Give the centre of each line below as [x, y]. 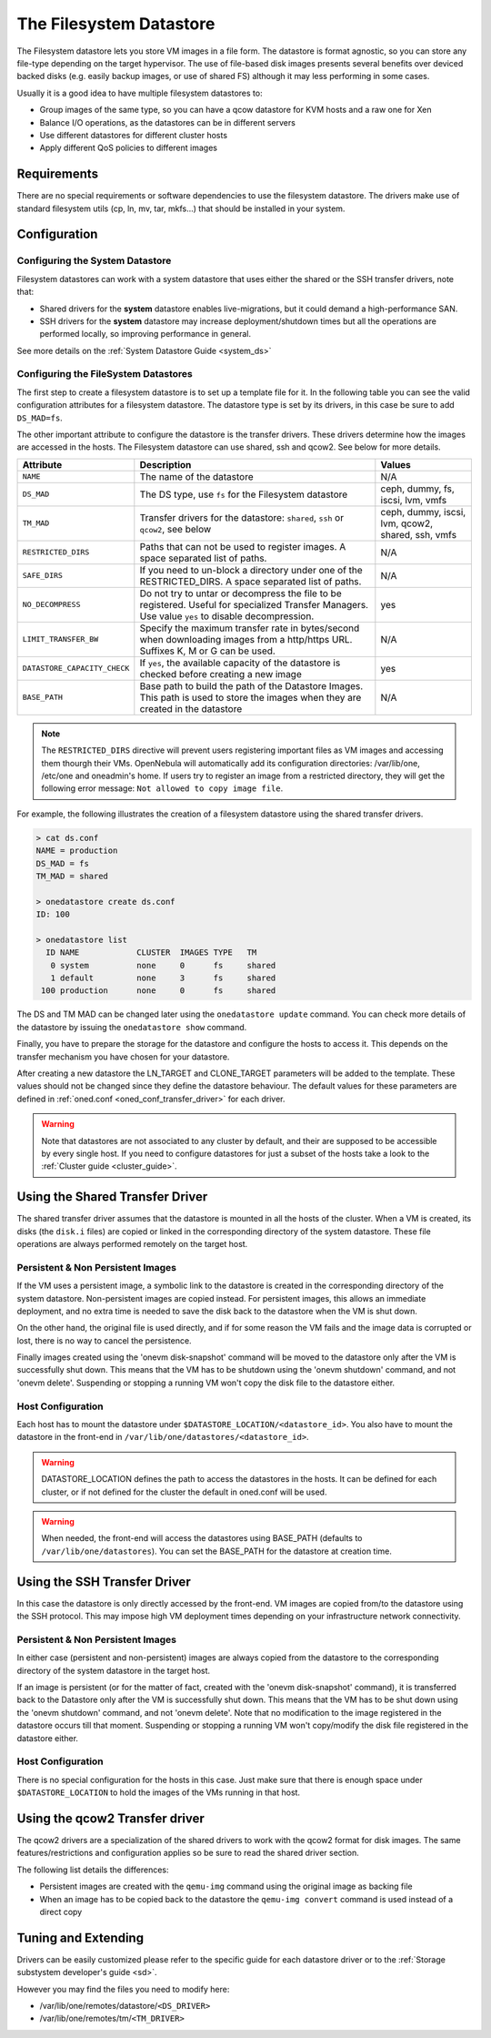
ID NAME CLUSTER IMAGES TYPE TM [151, 953]
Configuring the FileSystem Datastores [105, 374]
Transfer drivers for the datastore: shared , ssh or [242, 517]
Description [165, 464]
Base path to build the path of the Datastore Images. [251, 685]
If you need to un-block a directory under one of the [251, 570]
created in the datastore [191, 708]
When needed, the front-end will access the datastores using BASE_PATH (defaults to [202, 1538]
